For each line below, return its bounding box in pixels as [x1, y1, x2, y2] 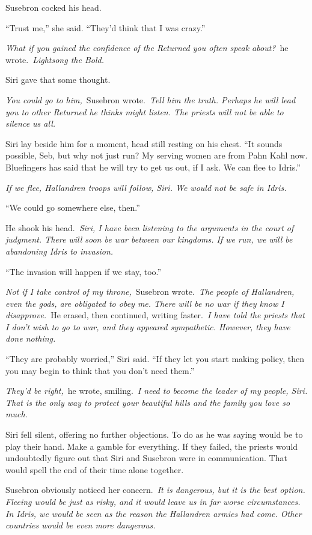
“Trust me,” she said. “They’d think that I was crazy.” [5, 21, 206, 34]
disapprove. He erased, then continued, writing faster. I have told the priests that [5, 309, 305, 321]
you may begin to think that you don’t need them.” [5, 364, 195, 376]
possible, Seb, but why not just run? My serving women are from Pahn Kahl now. [5, 149, 308, 162]
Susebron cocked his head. [5, 1, 102, 13]
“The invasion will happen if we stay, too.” [5, 265, 162, 277]
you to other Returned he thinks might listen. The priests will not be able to [5, 105, 284, 118]
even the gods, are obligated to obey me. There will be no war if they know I [5, 297, 284, 309]
